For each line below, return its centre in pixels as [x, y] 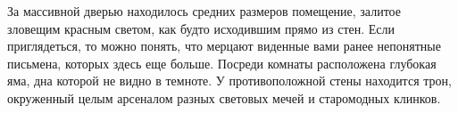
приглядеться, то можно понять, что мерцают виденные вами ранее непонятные [224, 46]
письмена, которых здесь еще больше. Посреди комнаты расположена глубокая [222, 63]
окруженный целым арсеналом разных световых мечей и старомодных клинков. [224, 97]
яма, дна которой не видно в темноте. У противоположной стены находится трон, [229, 81]
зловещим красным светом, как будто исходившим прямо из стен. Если [201, 28]
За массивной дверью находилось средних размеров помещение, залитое [204, 11]
